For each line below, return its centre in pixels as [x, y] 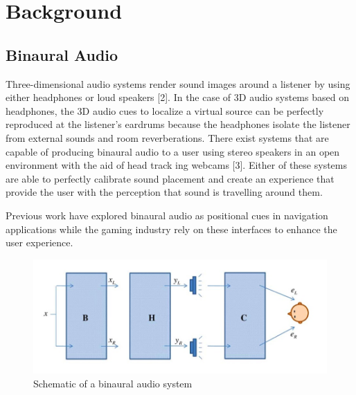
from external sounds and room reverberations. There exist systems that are [167, 137]
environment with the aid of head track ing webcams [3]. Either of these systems [176, 165]
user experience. [39, 242]
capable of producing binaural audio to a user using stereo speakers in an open [173, 151]
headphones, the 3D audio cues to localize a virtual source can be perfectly [165, 110]
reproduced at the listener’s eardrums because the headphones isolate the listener [178, 124]
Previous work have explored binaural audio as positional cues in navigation [167, 215]
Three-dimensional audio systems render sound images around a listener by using [178, 83]
